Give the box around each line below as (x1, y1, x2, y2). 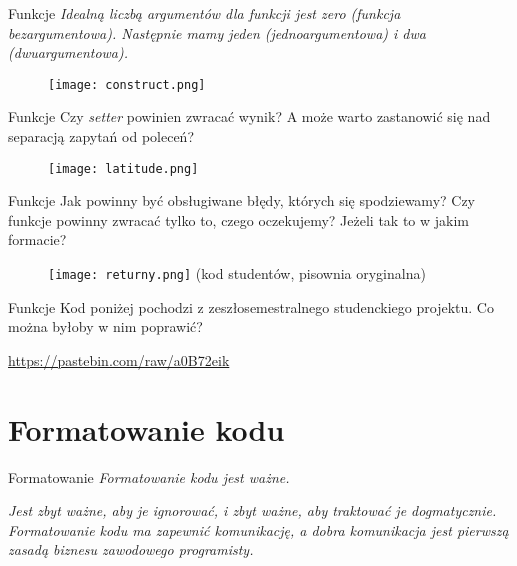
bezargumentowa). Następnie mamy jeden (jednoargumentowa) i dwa (8, 22, 426, 43)
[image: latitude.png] (48, 161, 199, 176)
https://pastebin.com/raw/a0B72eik (8, 349, 230, 370)
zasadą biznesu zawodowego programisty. (8, 539, 254, 560)
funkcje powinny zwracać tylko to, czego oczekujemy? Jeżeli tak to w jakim (8, 209, 470, 230)
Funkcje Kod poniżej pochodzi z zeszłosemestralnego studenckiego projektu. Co (8, 296, 494, 317)
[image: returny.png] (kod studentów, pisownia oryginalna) (48, 263, 426, 284)
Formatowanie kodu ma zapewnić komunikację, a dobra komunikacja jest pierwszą (8, 519, 509, 540)
